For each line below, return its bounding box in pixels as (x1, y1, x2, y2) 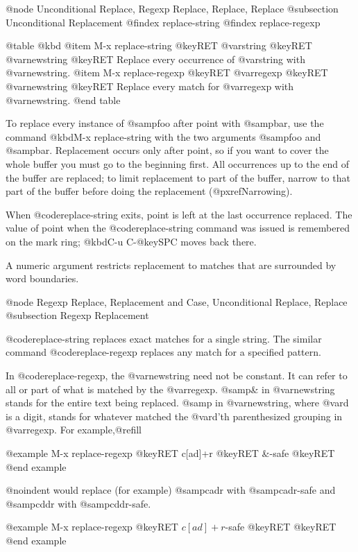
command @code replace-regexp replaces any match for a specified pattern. (6, 345, 321, 359)
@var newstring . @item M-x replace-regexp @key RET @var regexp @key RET (6, 65, 328, 80)
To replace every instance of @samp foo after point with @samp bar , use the (6, 116, 324, 130)
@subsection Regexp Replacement (6, 308, 149, 322)
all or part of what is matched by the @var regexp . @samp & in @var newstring (6, 381, 335, 396)
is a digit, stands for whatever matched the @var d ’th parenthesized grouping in (6, 408, 343, 423)
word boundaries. (6, 271, 79, 286)
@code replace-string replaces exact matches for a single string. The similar (6, 331, 322, 345)
